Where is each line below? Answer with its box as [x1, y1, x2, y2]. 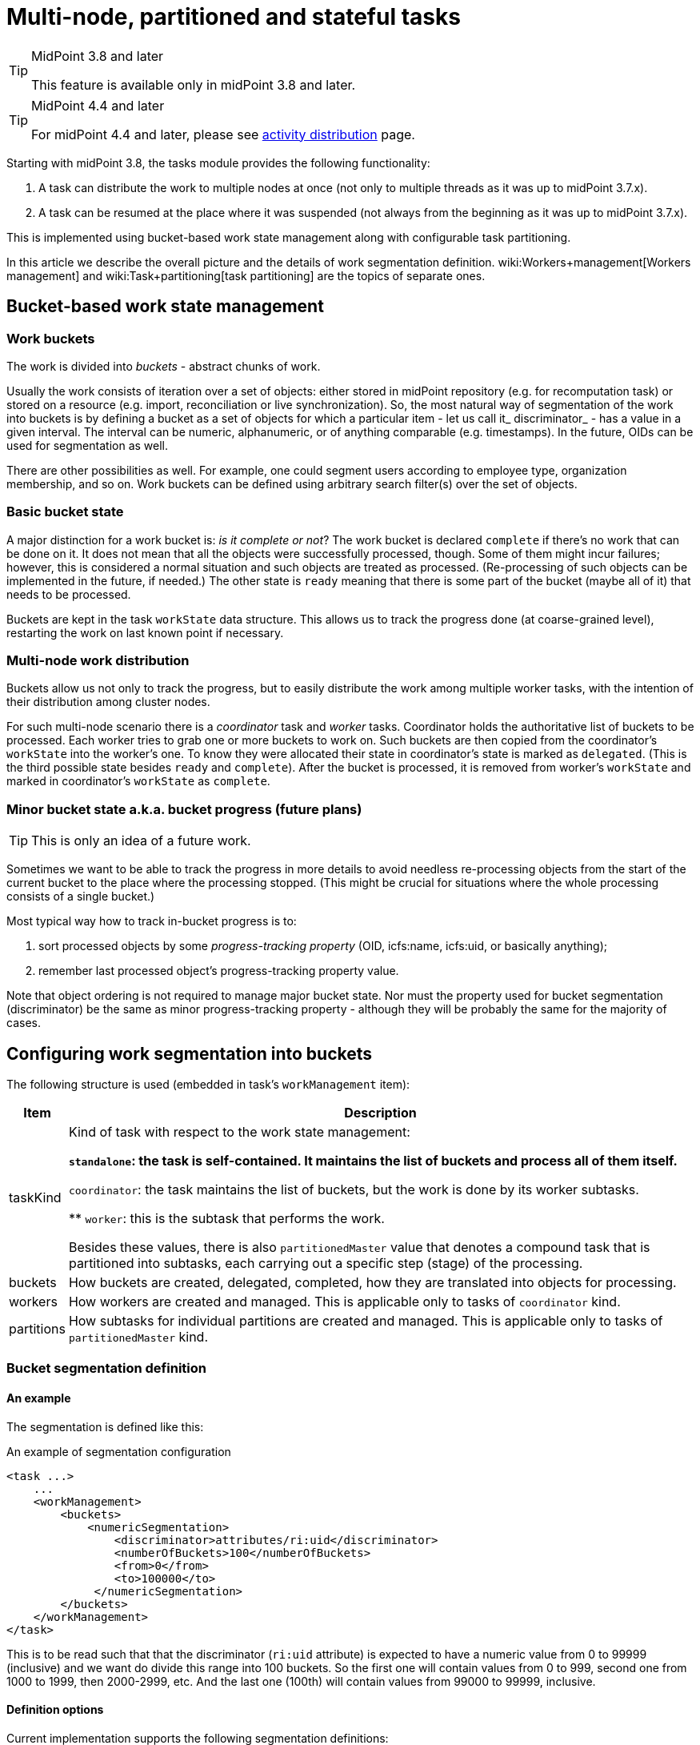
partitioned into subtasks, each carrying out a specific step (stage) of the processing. [68, 1255, 583, 1272]
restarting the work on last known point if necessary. [6, 625, 284, 640]
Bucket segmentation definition [6, 1360, 206, 1377]
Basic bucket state [6, 503, 124, 520]
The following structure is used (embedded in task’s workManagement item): [6, 1077, 410, 1092]
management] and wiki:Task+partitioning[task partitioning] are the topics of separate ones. [6, 268, 486, 283]
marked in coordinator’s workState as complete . [6, 774, 270, 788]
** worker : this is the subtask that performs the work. [68, 1210, 385, 1227]
